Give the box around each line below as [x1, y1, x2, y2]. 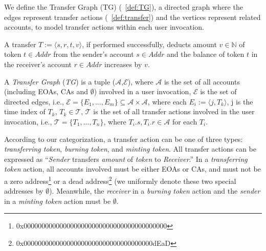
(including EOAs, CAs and [4, 86, 88, 97]
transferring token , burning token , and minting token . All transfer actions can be [4, 143, 256, 154]
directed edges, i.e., [4, 96, 64, 107]
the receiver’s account [4, 58, 72, 69]
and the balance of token [167, 49, 245, 59]
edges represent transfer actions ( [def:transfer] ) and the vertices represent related [4, 11, 261, 22]
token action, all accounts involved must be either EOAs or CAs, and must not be [4, 163, 261, 174]
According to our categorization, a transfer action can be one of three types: [4, 133, 243, 144]
